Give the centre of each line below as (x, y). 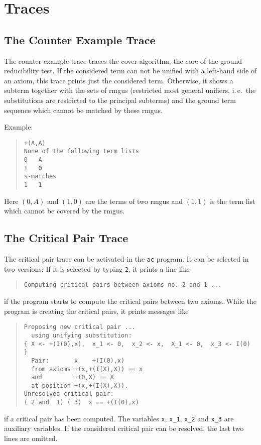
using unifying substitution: (82, 335)
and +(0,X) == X (73, 377)
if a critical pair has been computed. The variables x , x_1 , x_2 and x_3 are (119, 418)
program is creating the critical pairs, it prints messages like (96, 311)
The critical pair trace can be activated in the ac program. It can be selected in (126, 259)
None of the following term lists (81, 151)
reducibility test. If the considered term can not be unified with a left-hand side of (130, 71)
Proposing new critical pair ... (80, 327)
